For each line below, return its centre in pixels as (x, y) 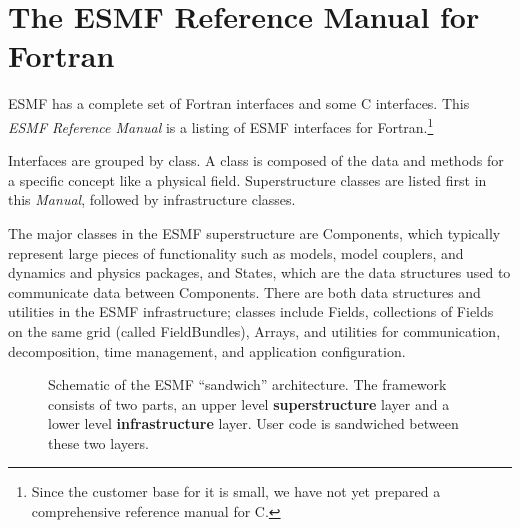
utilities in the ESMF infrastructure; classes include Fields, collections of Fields (251, 311)
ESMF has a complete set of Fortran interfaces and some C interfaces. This (239, 103)
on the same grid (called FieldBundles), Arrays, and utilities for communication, (254, 330)
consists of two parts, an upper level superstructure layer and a (249, 403)
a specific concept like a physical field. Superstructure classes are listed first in (247, 179)
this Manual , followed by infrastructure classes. (152, 199)
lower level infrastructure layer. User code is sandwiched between (253, 423)
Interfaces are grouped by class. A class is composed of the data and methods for (256, 160)
